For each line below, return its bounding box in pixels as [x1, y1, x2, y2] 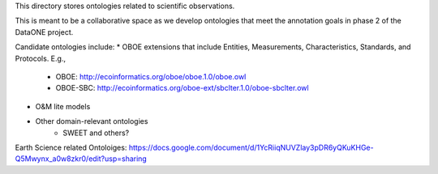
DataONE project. [15, 27, 74, 36]
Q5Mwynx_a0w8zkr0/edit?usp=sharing [15, 154, 148, 163]
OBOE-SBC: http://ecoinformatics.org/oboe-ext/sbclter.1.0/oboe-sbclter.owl [55, 83, 309, 93]
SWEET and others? [62, 128, 130, 138]
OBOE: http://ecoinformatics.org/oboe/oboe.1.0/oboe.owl [55, 71, 247, 81]
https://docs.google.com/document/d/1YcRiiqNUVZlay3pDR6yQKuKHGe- [128, 142, 374, 152]
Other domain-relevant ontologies [35, 117, 148, 126]
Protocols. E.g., [15, 53, 67, 63]
